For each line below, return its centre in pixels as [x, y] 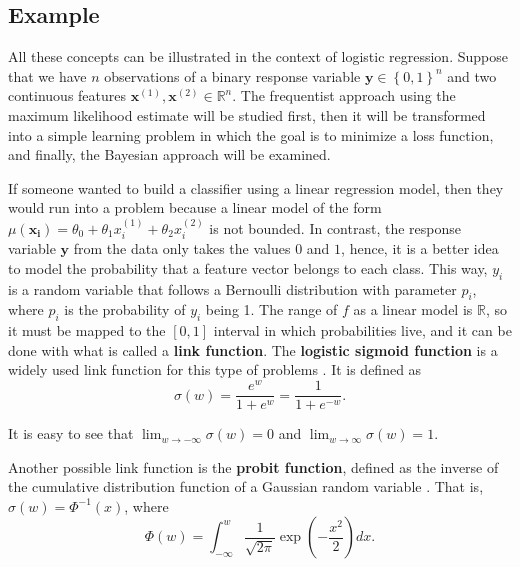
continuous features [67, 95]
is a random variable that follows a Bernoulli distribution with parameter [232, 288]
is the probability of [125, 309]
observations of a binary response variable [232, 75]
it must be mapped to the [87, 330]
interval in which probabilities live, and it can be [362, 330]
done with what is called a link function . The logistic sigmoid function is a [253, 349]
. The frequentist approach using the [344, 95]
